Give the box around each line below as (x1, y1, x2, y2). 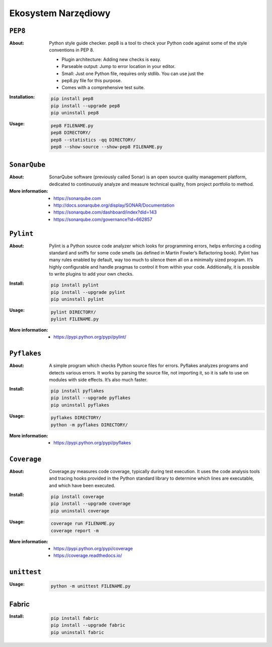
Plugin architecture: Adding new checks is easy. (61, 56, 161, 62)
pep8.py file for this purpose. (61, 78, 122, 84)
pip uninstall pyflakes (50, 402, 110, 408)
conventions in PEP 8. (49, 47, 94, 53)
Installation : (9, 94, 35, 100)
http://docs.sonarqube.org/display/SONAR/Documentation (53, 202, 175, 208)
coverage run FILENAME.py (50, 521, 115, 527)
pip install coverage (50, 494, 104, 499)
